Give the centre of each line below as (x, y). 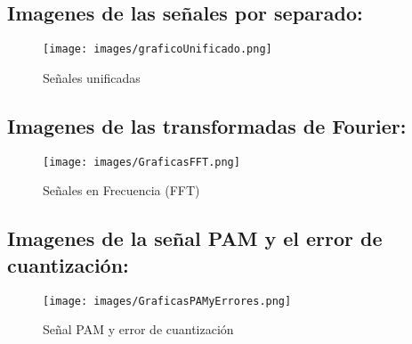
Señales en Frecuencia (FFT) (121, 190)
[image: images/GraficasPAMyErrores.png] (167, 301)
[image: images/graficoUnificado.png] (158, 49)
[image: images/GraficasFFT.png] (141, 162)
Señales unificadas (92, 77)
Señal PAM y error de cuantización (138, 329)
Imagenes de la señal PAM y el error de (195, 238)
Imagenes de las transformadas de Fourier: (207, 125)
